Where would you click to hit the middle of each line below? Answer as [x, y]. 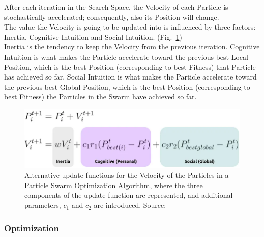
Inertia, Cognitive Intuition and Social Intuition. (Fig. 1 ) [93, 36]
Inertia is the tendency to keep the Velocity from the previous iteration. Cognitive [132, 47]
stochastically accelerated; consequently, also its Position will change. [112, 17]
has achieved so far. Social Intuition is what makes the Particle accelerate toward [130, 77]
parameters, [43, 205]
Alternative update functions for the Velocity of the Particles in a [127, 175]
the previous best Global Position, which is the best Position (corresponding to [127, 86]
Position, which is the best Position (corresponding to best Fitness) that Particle [130, 67]
